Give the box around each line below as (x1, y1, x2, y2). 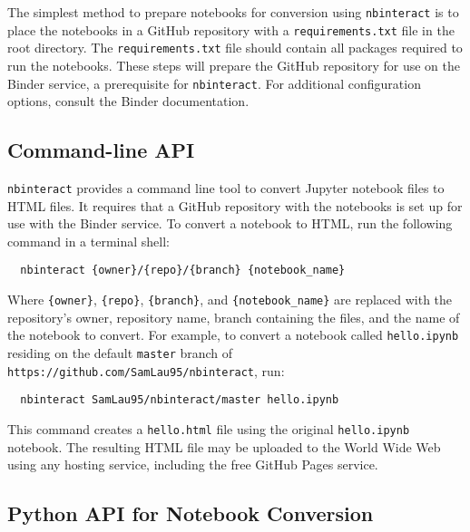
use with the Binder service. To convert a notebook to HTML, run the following (7, 214, 453, 233)
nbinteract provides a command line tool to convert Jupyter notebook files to (7, 179, 445, 198)
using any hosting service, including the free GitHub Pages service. (7, 455, 378, 474)
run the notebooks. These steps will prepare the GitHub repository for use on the (7, 55, 460, 74)
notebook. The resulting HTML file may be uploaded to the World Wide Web (7, 437, 441, 456)
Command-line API (7, 136, 195, 164)
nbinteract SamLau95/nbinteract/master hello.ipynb (20, 393, 339, 407)
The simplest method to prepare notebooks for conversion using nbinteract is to (7, 3, 459, 21)
